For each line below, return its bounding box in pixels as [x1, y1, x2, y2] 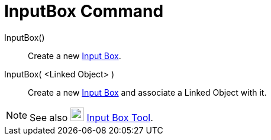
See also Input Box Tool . [30, 111, 153, 123]
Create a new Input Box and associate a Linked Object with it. [28, 87, 267, 97]
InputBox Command [4, 1, 164, 21]
